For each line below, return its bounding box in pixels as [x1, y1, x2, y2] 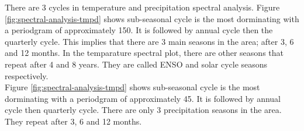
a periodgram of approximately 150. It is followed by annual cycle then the [5, 24, 273, 36]
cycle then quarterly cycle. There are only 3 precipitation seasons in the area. [5, 104, 282, 116]
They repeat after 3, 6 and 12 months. [5, 115, 142, 127]
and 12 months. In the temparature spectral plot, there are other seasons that [5, 47, 284, 59]
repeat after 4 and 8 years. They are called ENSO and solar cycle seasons [5, 58, 268, 70]
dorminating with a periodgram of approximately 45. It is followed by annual [5, 92, 281, 104]
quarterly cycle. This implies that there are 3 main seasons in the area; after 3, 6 [5, 35, 294, 47]
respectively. [5, 69, 49, 82]
